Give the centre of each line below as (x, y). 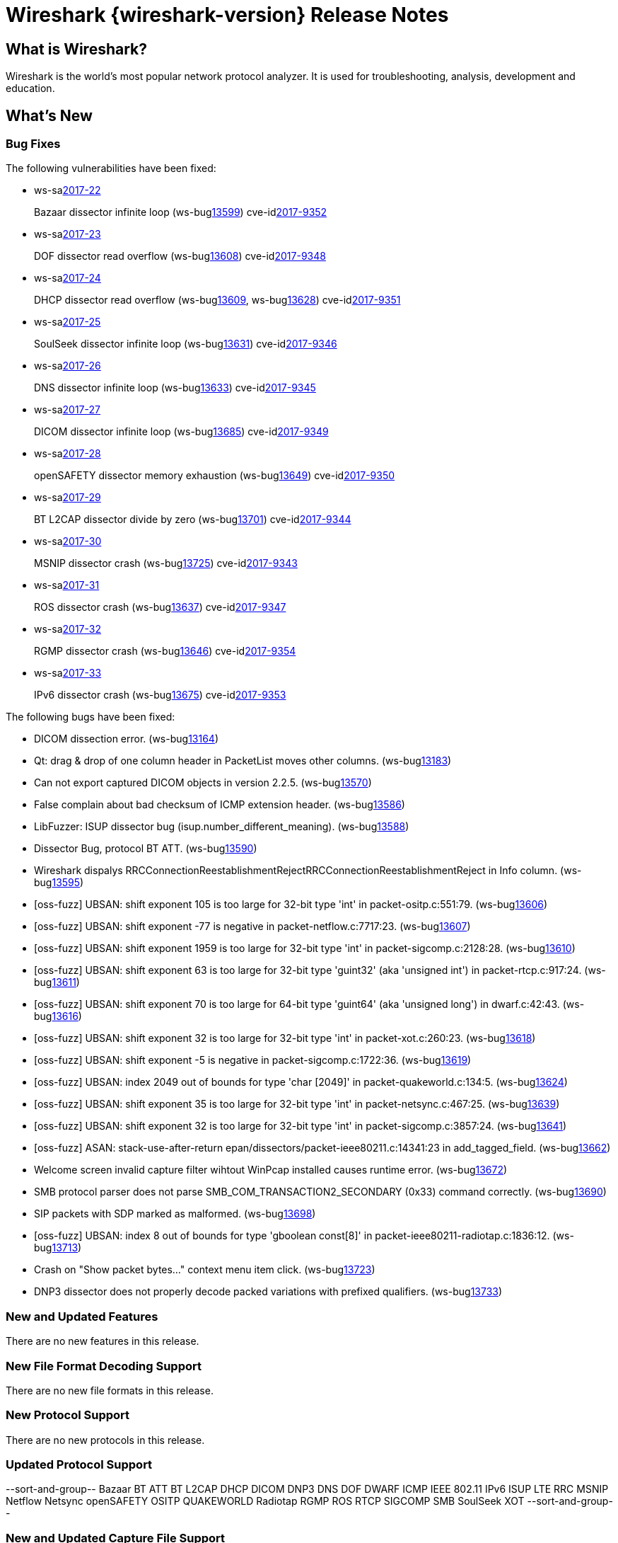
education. (30, 88)
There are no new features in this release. (103, 1341)
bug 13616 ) (58, 1016)
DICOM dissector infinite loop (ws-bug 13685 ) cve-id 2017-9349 (181, 432)
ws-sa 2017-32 (68, 629)
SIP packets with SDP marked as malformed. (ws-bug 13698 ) (175, 1214)
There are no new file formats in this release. (110, 1390)
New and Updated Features (82, 1316)
